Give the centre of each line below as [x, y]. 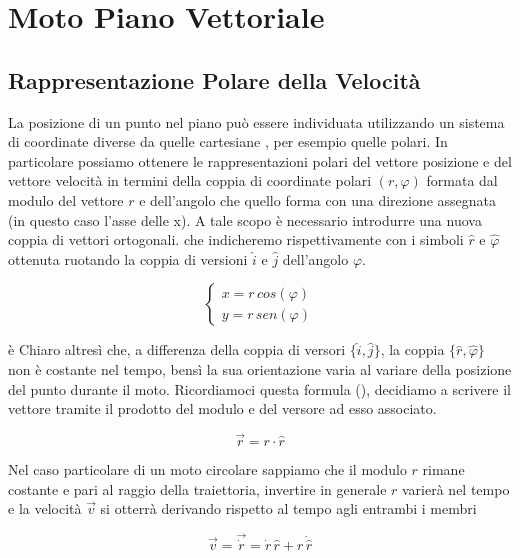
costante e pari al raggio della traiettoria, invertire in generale [197, 488]
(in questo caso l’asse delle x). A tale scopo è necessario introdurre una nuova [245, 219]
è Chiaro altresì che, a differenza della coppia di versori [177, 349]
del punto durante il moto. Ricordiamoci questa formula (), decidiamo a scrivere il [259, 388]
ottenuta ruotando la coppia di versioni [128, 258]
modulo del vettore [66, 199]
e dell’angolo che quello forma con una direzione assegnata [318, 199]
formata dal [462, 180]
